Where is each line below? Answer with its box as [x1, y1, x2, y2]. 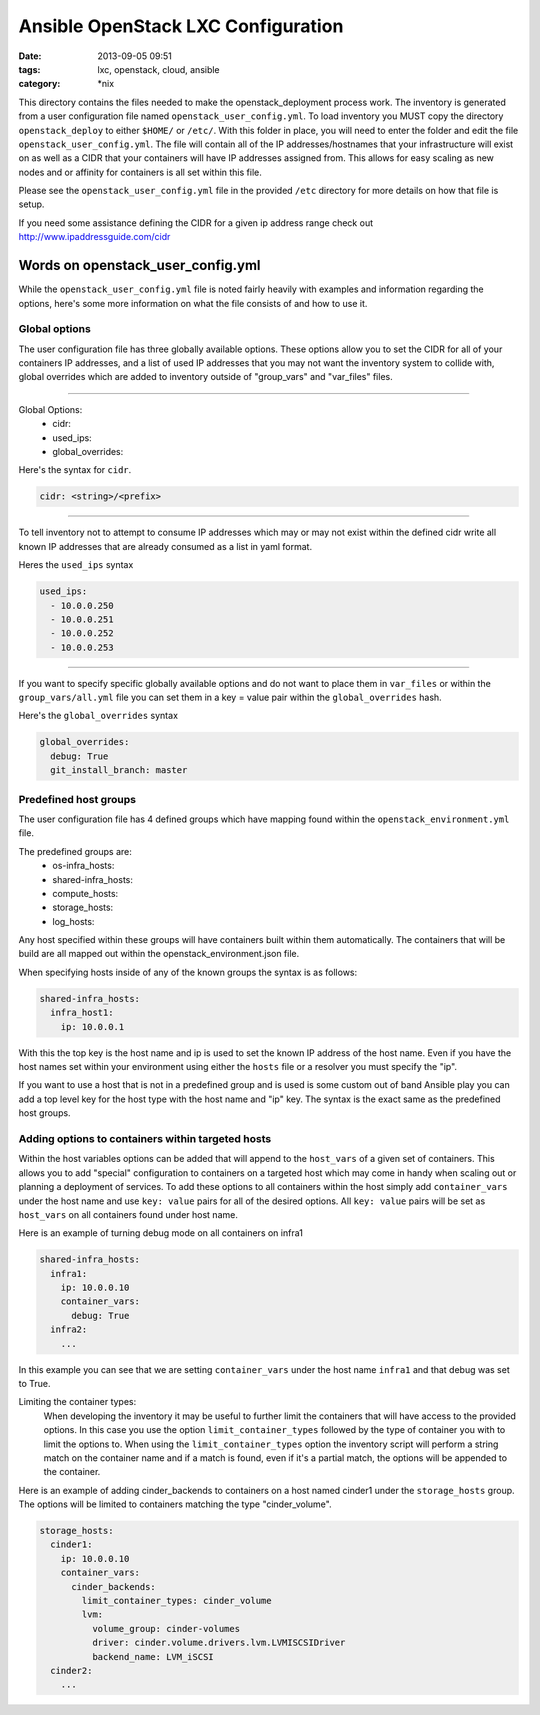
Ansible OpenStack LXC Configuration [18, 15, 344, 37]
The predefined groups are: [18, 845, 132, 857]
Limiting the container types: [18, 1396, 137, 1408]
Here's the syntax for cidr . [18, 464, 132, 476]
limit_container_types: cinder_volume [81, 1595, 272, 1607]
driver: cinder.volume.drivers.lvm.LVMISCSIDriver [91, 1637, 346, 1649]
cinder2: [50, 1665, 93, 1676]
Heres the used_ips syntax [18, 559, 134, 571]
